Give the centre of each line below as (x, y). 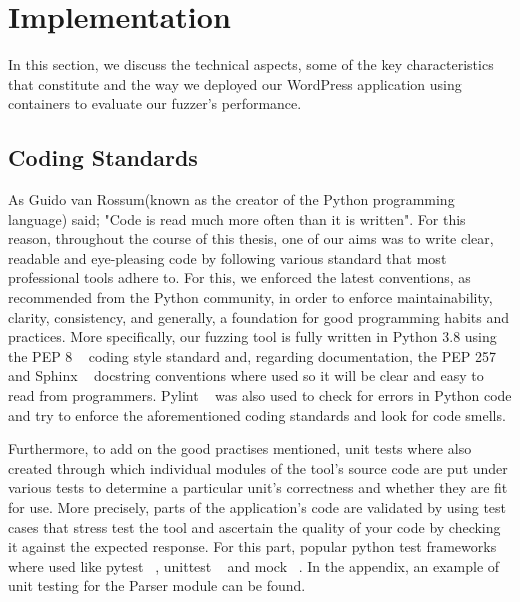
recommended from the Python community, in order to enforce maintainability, (250, 297)
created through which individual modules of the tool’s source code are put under (258, 467)
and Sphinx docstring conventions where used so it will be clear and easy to (246, 375)
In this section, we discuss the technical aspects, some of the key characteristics (251, 64)
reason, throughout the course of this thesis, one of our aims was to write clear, (251, 238)
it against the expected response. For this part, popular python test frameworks (252, 546)
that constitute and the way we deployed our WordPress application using (235, 83)
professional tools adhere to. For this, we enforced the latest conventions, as (239, 277)
